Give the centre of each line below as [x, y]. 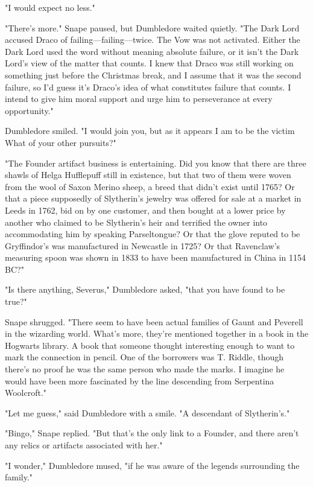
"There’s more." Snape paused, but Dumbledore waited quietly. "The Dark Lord [152, 27]
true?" [16, 301]
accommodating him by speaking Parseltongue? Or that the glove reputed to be [153, 234]
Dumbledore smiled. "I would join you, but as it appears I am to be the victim [150, 131]
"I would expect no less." [50, 7]
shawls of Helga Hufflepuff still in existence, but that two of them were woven [148, 175]
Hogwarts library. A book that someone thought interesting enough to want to [150, 345]
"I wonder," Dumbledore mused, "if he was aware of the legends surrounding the [152, 465]
